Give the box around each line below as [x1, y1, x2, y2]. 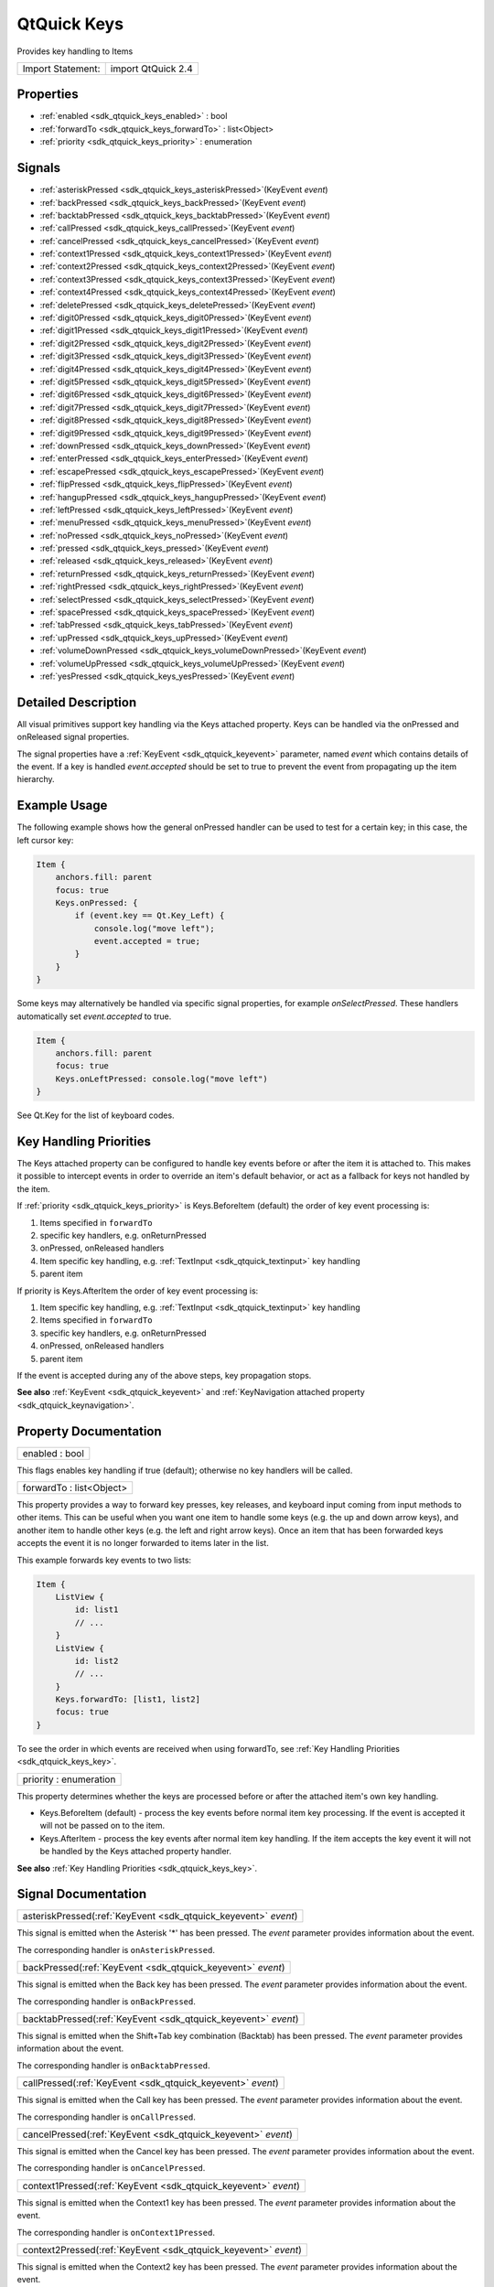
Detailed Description [16, 694, 137, 710]
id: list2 [74, 1656, 119, 1666]
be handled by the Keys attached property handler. [39, 1846, 232, 1857]
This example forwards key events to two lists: [16, 1554, 192, 1565]
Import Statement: [22, 62, 101, 75]
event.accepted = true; [93, 936, 201, 947]
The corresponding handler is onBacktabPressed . [16, 2059, 210, 2071]
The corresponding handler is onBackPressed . [16, 1995, 196, 2007]
